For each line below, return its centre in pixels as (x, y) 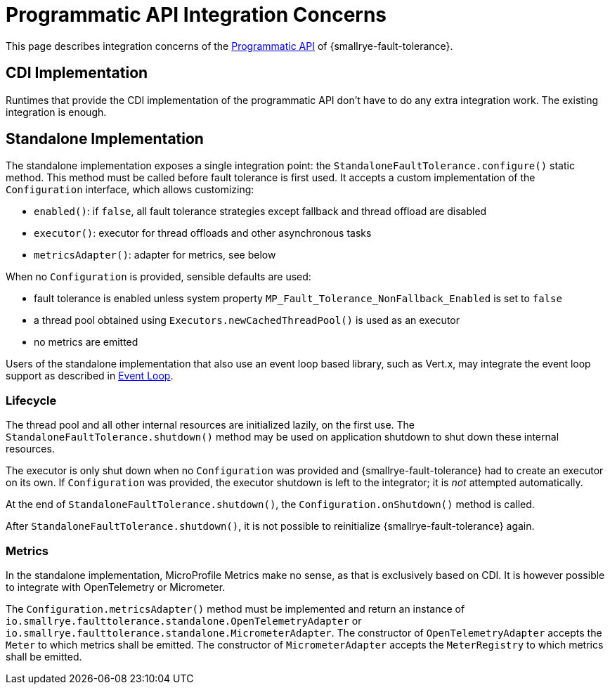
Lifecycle (31, 400)
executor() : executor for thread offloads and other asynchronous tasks (203, 233)
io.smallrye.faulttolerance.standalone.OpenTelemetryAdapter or (184, 620)
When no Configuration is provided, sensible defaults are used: (158, 277)
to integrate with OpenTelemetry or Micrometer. (116, 587)
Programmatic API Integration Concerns (196, 15)
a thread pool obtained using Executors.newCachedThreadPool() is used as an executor (247, 320)
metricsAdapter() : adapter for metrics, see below (155, 255)
